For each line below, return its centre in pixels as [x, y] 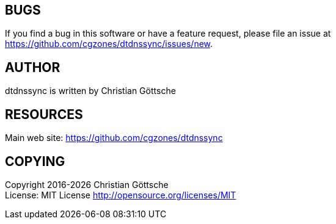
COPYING [35, 161]
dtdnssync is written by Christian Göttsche [90, 91]
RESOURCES [44, 114]
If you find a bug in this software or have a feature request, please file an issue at [168, 34]
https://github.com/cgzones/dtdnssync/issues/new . [109, 44]
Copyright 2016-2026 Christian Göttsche [87, 184]
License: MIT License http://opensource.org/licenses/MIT [121, 195]
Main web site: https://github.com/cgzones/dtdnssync [114, 138]
